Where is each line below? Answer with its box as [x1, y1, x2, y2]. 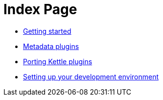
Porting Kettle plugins [23, 57, 93, 66]
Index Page [3, 1, 77, 18]
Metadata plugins [23, 42, 79, 50]
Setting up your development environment [23, 72, 159, 81]
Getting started [23, 26, 71, 35]
